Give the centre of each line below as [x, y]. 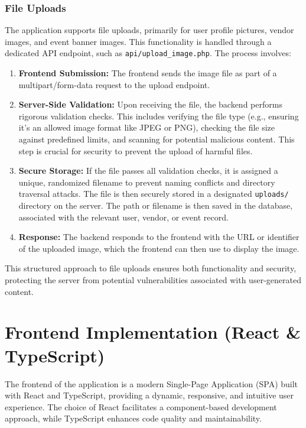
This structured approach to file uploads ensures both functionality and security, [151, 268]
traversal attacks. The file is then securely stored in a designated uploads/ [154, 194]
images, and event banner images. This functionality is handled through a [138, 41]
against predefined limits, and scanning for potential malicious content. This [157, 139]
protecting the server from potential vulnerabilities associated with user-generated [153, 280]
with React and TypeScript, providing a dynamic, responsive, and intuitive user [149, 395]
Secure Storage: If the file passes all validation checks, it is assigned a [148, 171]
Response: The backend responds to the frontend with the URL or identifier [159, 237]
